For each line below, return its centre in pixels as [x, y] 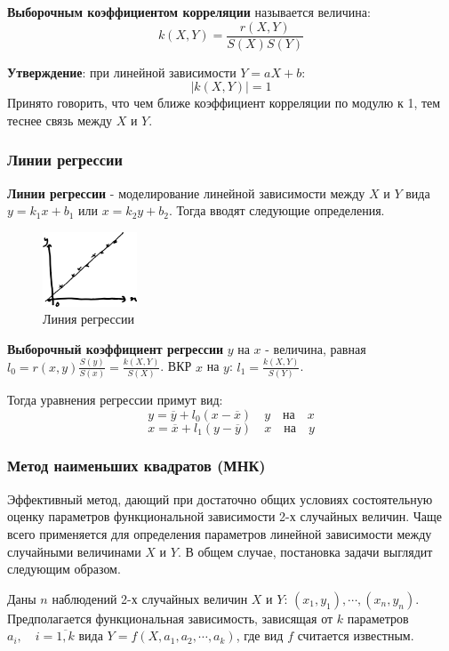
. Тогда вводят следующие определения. [277, 210]
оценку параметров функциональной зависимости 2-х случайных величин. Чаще [225, 516]
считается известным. [356, 635]
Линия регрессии [89, 319]
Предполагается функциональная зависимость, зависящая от [170, 618]
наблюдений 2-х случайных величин [150, 598]
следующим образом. [64, 569]
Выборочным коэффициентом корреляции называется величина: [189, 12]
